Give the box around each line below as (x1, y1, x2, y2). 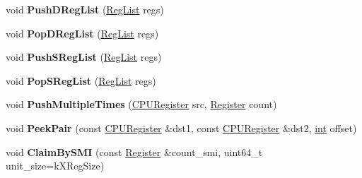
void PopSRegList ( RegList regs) (6, 73, 156, 88)
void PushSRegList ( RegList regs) (6, 49, 162, 64)
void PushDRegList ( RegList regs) (6, 2, 164, 16)
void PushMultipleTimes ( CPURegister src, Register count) (6, 97, 277, 112)
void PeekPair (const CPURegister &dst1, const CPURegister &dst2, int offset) (6, 120, 357, 135)
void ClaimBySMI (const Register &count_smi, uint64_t (6, 144, 263, 159)
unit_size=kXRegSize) (6, 158, 105, 173)
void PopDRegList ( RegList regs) (6, 25, 159, 40)
